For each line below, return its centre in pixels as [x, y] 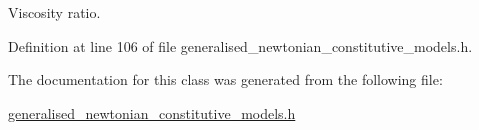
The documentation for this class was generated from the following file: [225, 79]
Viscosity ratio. [54, 12]
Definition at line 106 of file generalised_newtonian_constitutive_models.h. [240, 45]
